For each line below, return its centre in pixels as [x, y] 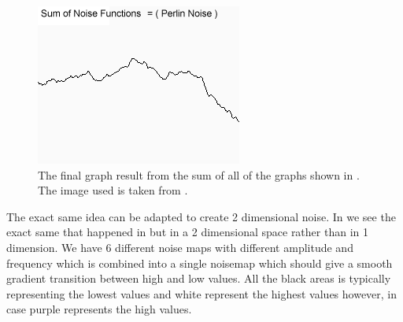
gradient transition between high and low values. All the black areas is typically [199, 278]
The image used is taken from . [113, 190]
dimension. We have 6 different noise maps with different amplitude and [180, 247]
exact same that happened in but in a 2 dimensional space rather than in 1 [187, 232]
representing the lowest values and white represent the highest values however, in [202, 293]
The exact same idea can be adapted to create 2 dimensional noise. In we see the [201, 216]
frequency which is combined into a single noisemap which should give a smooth [200, 263]
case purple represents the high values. [99, 309]
